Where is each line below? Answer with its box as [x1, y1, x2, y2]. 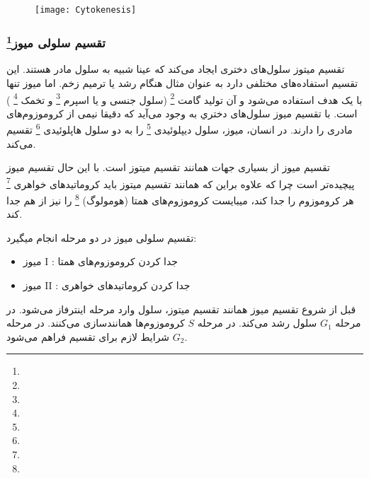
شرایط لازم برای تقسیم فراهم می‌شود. [6, 329, 188, 344]
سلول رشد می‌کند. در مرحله [197, 315, 317, 330]
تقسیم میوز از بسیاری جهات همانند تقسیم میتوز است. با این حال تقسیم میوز [6, 160, 330, 175]
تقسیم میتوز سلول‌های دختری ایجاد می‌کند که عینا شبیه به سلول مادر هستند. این [6, 62, 345, 76]
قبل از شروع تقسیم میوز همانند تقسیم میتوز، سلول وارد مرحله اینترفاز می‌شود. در [6, 301, 356, 316]
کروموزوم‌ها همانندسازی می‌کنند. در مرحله [6, 315, 185, 330]
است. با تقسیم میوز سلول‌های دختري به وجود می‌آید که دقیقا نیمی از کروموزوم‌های [6, 105, 358, 120]
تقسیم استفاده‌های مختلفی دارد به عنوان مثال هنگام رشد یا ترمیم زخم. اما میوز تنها [6, 75, 358, 90]
